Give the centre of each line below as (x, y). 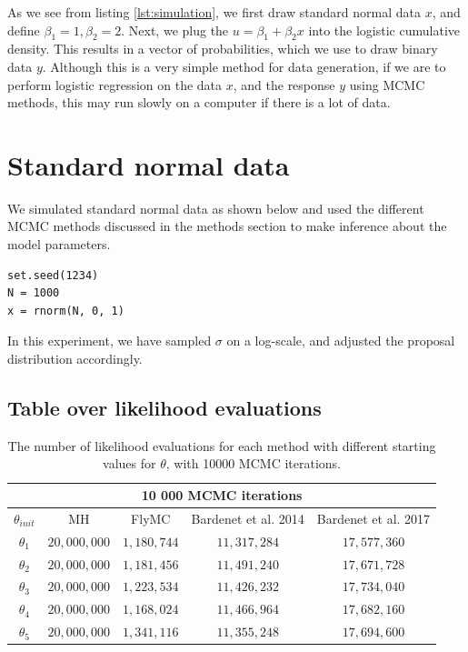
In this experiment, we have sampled (110, 341)
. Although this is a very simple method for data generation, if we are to (244, 66)
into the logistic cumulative (384, 30)
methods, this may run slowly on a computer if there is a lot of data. (199, 102)
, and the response (284, 84)
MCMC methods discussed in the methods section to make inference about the (227, 226)
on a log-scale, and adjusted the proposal (341, 341)
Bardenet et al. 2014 (248, 518)
